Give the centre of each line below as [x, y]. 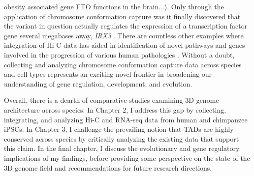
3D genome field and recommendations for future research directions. [108, 167]
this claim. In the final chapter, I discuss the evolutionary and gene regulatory [122, 148]
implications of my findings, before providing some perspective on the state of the [127, 158]
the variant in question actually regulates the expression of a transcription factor [126, 26]
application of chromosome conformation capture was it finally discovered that [122, 16]
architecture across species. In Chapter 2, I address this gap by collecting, [115, 109]
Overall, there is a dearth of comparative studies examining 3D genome [111, 100]
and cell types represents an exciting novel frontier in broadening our [108, 74]
